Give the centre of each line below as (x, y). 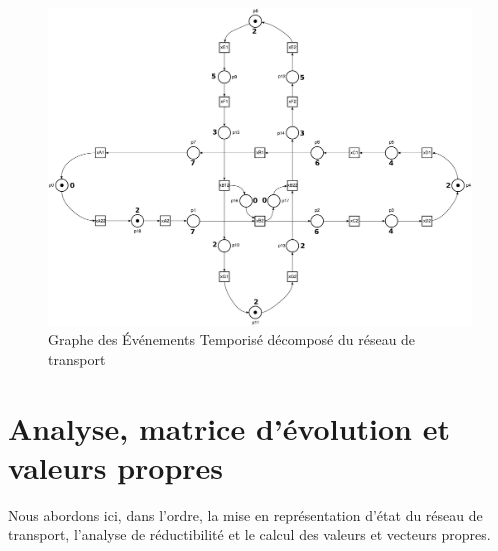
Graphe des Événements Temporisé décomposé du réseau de (232, 339)
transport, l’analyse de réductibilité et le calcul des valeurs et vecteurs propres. (249, 534)
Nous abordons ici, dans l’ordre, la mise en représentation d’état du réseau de (245, 514)
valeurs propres (116, 466)
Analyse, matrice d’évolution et (229, 427)
